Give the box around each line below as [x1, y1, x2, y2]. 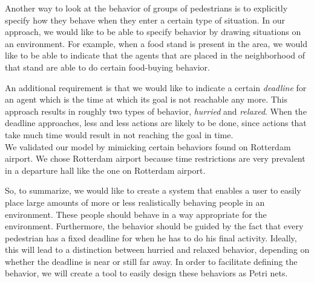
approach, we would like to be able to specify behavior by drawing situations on [5, 25, 301, 38]
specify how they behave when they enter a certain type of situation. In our [5, 13, 286, 26]
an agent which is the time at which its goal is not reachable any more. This [5, 93, 287, 106]
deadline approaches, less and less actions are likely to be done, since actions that [5, 116, 307, 129]
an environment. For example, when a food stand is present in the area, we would [5, 37, 307, 49]
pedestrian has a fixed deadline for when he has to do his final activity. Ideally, [5, 231, 297, 244]
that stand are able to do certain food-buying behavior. [5, 60, 210, 73]
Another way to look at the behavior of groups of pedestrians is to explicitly [5, 2, 288, 14]
